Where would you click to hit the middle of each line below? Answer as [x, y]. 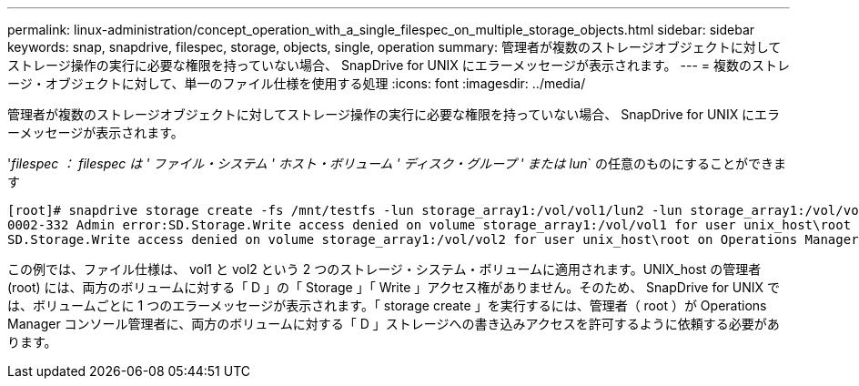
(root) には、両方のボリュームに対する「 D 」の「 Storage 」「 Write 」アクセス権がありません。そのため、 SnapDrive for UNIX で [394, 287]
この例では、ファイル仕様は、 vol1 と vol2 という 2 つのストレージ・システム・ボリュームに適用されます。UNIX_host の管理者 [384, 269]
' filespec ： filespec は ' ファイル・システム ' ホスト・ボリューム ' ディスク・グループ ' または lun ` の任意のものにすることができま [397, 163]
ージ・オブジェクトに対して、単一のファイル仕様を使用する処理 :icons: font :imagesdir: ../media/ [297, 83]
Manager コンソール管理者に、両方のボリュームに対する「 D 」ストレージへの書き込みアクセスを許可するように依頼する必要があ [394, 324]
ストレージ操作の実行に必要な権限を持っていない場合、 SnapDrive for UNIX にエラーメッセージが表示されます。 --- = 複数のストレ [399, 65]
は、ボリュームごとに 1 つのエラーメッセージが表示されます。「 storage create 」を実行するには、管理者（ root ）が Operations [387, 305]
